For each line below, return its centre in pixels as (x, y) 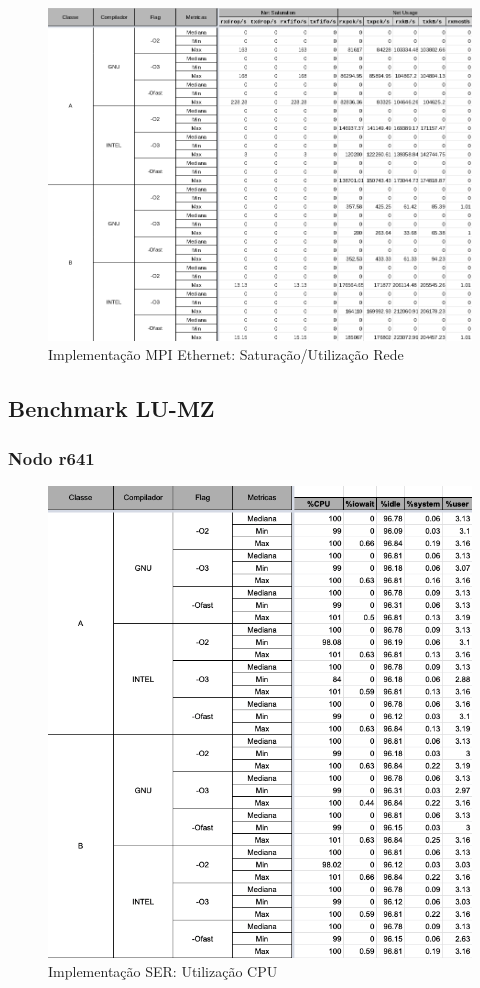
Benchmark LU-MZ (111, 408)
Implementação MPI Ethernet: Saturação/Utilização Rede (226, 354)
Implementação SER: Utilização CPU (163, 971)
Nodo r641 (51, 457)
